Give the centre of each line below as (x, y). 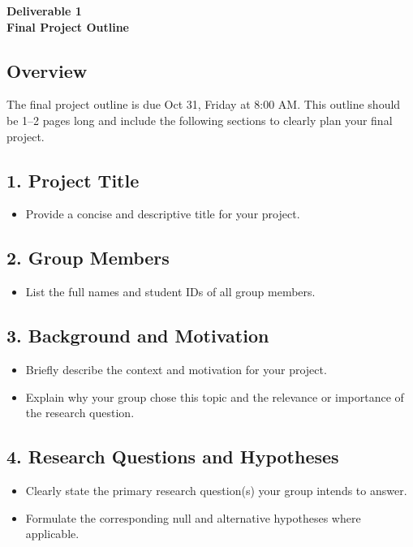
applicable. (52, 534)
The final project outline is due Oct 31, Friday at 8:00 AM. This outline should (204, 104)
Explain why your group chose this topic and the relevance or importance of (215, 396)
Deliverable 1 (44, 11)
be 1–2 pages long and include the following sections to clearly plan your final (200, 120)
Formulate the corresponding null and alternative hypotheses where (193, 517)
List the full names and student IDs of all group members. (170, 292)
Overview (47, 70)
